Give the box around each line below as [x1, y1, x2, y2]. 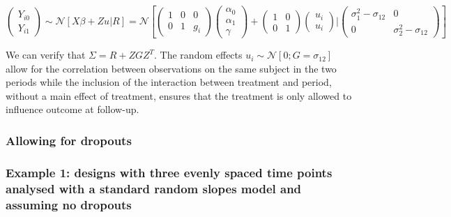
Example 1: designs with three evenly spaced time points [6, 163, 332, 181]
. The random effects [154, 47, 243, 62]
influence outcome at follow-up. [6, 102, 139, 117]
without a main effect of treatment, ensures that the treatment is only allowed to [6, 88, 352, 103]
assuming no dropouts [6, 195, 132, 213]
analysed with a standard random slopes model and [6, 179, 302, 197]
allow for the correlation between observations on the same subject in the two [6, 61, 337, 75]
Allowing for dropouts [6, 131, 132, 149]
